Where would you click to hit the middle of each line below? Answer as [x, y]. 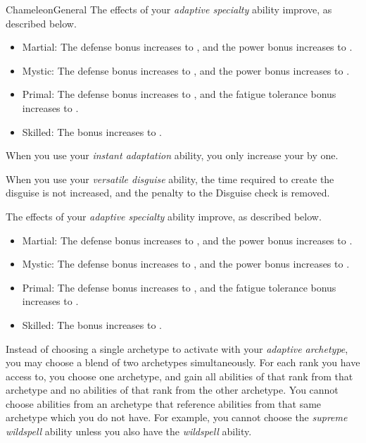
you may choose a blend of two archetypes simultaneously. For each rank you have [183, 362]
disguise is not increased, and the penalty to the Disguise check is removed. [168, 193]
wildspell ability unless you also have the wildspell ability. [129, 431]
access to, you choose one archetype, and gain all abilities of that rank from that [179, 376]
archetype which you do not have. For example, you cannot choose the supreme [177, 417]
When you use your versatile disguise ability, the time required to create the [170, 179]
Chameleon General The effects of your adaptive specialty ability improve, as [169, 9]
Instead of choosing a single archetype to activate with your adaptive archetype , [177, 348]
